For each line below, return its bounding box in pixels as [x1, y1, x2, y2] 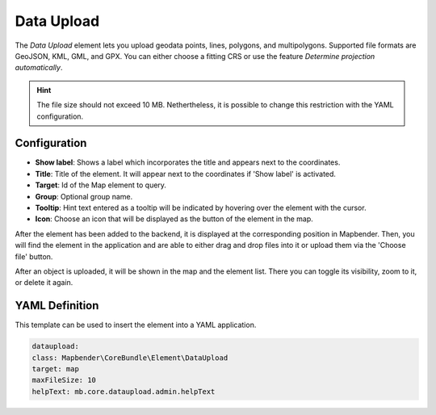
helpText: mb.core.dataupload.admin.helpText [31, 387, 216, 396]
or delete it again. [15, 278, 73, 287]
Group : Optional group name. [35, 191, 133, 201]
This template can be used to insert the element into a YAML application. [15, 320, 257, 330]
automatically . [15, 63, 63, 73]
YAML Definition [15, 299, 99, 312]
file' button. [15, 251, 53, 262]
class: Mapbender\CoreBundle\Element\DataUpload [31, 353, 228, 363]
